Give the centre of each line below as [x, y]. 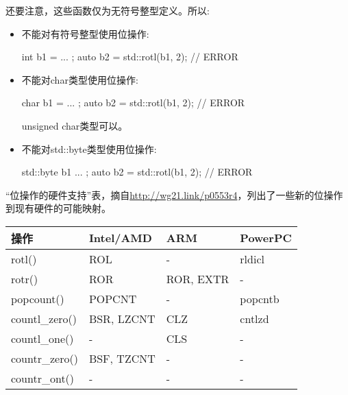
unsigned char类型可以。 [75, 125]
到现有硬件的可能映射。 [58, 208]
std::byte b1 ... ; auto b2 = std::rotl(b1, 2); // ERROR [137, 172]
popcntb [260, 298]
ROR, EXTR [198, 278]
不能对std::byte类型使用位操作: [89, 148]
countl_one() [42, 338]
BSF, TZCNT [122, 358]
